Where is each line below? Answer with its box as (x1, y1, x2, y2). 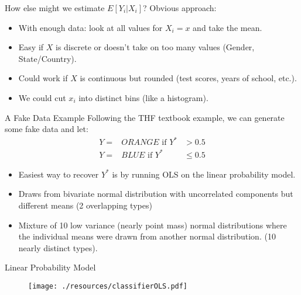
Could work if (18, 72, 68, 84)
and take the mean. (193, 21, 262, 33)
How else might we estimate (5, 2, 105, 13)
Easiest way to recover (18, 168, 99, 180)
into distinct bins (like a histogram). (78, 91, 208, 103)
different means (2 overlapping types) (18, 199, 152, 211)
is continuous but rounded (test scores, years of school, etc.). (80, 72, 297, 84)
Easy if (18, 41, 44, 53)
